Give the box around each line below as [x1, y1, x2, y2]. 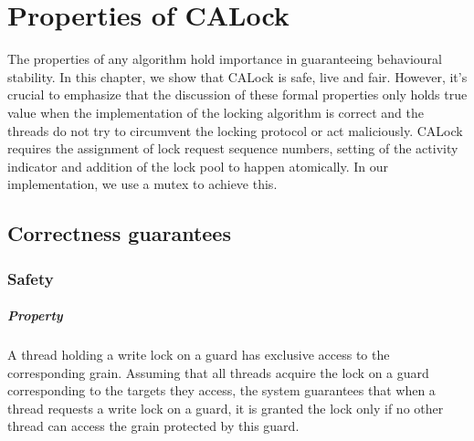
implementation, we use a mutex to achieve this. [7, 174, 278, 194]
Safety [7, 267, 54, 289]
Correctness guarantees [7, 219, 231, 247]
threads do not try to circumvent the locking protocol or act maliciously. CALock [7, 121, 463, 140]
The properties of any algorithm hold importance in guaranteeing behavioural [7, 49, 442, 68]
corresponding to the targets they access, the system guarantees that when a [7, 381, 436, 400]
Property [7, 306, 63, 325]
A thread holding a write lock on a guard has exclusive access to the [7, 345, 390, 364]
